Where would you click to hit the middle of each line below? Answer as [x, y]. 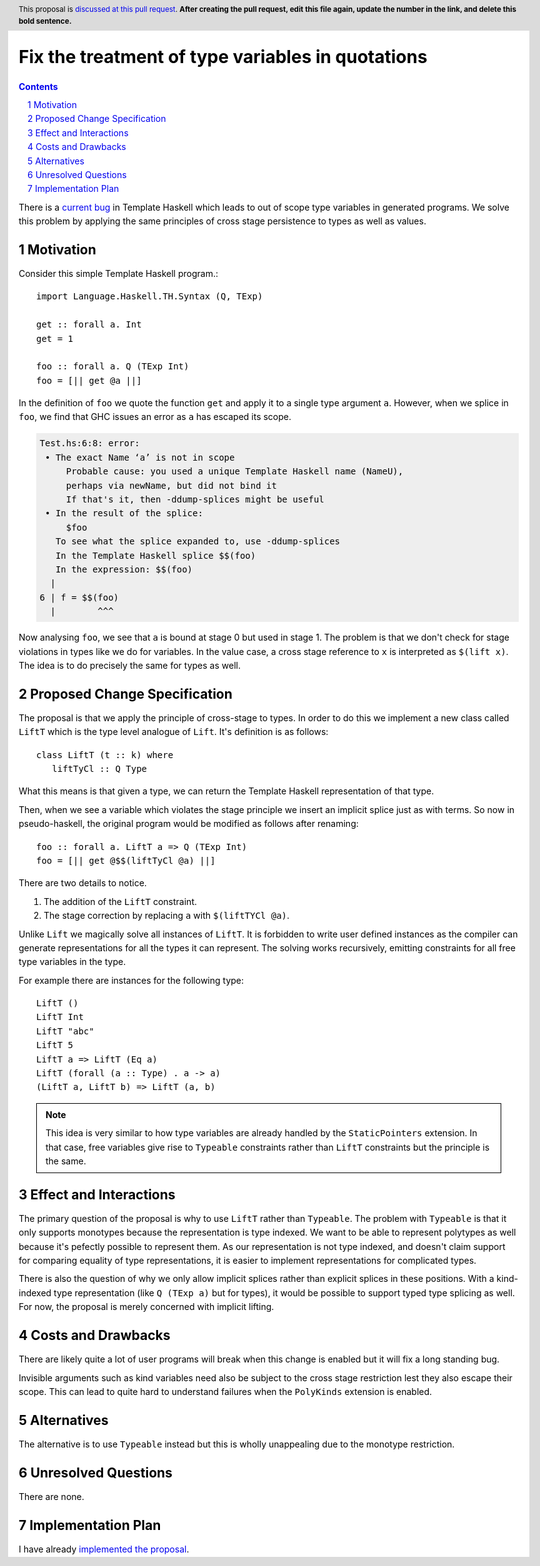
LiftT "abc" [65, 1031]
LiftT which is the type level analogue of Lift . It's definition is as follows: [173, 732]
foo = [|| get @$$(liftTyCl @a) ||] [126, 860]
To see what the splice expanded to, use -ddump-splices [198, 541]
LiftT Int [60, 1017]
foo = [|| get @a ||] [89, 380]
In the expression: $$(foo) [124, 569]
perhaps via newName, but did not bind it [171, 485]
